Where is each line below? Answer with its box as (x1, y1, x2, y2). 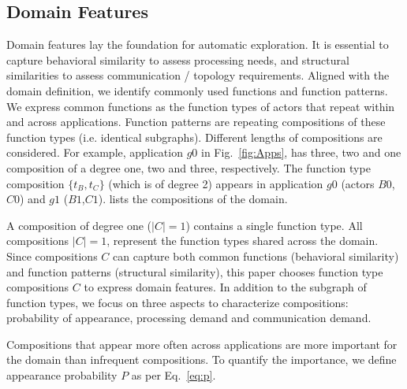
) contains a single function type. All (185, 217, 363, 233)
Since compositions (6, 247, 98, 264)
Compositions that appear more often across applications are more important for (6, 335, 398, 352)
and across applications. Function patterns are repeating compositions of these (6, 113, 386, 130)
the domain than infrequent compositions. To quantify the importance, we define (6, 351, 397, 368)
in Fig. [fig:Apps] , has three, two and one (201, 144, 401, 161)
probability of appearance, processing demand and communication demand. (6, 309, 372, 326)
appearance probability (6, 367, 118, 383)
